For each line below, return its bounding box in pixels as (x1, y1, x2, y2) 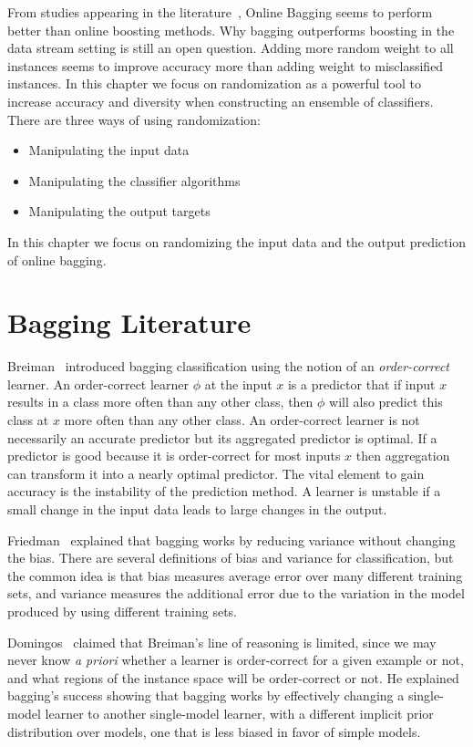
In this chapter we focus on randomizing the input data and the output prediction (7, 232, 467, 251)
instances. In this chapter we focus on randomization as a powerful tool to (7, 74, 421, 93)
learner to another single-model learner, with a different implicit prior (45, 703, 434, 722)
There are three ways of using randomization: (7, 109, 261, 129)
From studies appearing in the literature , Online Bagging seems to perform (7, 3, 433, 21)
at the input (204, 374, 272, 393)
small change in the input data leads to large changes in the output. (7, 500, 387, 518)
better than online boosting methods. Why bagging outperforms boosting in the (7, 20, 455, 39)
